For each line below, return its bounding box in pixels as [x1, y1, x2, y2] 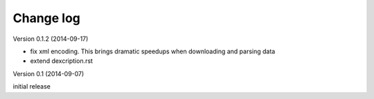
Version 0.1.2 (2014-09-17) [12, 35, 89, 43]
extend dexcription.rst [30, 57, 93, 65]
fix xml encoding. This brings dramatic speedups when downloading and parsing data [30, 47, 276, 55]
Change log [12, 10, 81, 26]
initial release [12, 82, 51, 91]
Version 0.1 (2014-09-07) [12, 69, 84, 78]
